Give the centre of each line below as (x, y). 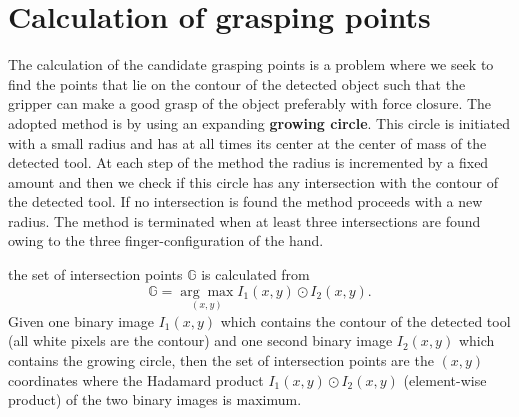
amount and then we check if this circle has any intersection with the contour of (253, 181)
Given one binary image (81, 320)
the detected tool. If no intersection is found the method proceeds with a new (245, 201)
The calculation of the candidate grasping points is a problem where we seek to (251, 64)
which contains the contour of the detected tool (365, 320)
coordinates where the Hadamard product (136, 379)
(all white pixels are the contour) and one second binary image (200, 340)
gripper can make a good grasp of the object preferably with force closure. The (250, 103)
